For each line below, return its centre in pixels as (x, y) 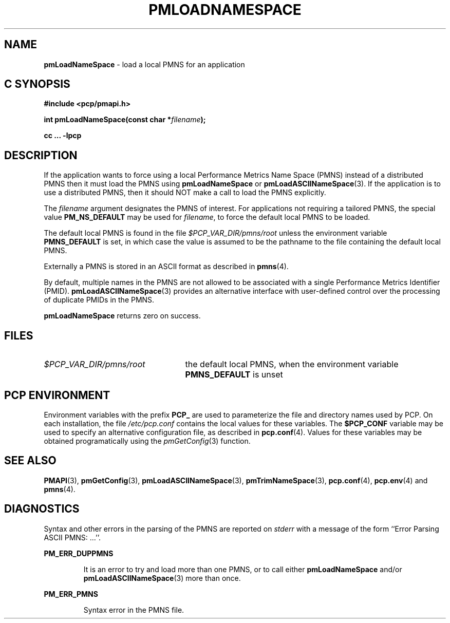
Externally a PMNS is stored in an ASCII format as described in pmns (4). (166, 267)
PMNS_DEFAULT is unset (234, 375)
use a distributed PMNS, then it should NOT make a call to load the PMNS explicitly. (185, 193)
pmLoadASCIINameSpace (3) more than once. (162, 578)
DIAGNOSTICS (42, 509)
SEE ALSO (30, 461)
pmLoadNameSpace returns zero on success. (122, 316)
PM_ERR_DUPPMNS (79, 553)
